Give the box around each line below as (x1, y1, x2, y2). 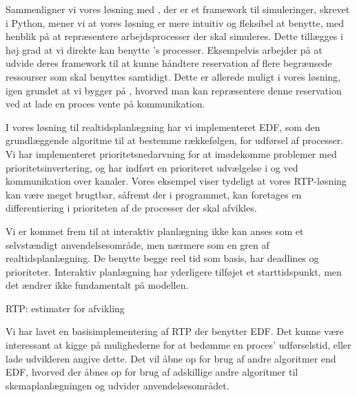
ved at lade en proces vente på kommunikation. (6, 96, 205, 111)
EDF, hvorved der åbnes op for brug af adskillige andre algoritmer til (6, 365, 298, 379)
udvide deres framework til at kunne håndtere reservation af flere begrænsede (6, 56, 332, 70)
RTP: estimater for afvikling (6, 301, 125, 315)
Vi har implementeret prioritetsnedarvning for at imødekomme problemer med (6, 146, 337, 161)
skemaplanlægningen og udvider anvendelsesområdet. (6, 378, 229, 392)
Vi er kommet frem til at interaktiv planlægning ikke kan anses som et (6, 223, 304, 238)
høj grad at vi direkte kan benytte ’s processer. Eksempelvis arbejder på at (6, 42, 323, 57)
